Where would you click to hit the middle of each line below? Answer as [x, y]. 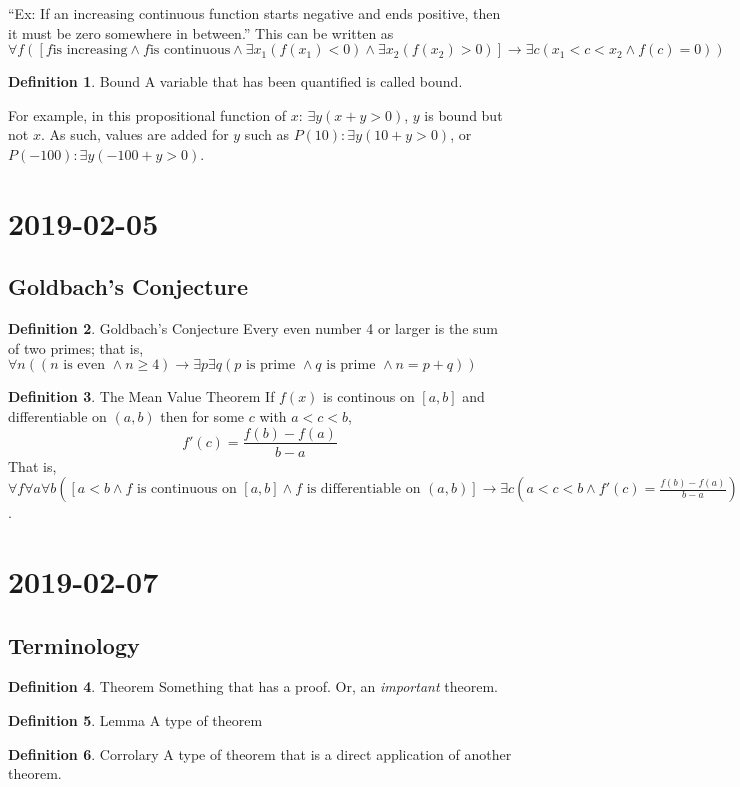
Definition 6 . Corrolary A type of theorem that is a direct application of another [260, 753]
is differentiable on [363, 489]
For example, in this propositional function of [147, 114]
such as [266, 134]
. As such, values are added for [134, 134]
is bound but [463, 114]
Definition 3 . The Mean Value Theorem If [141, 396]
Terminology [74, 644]
